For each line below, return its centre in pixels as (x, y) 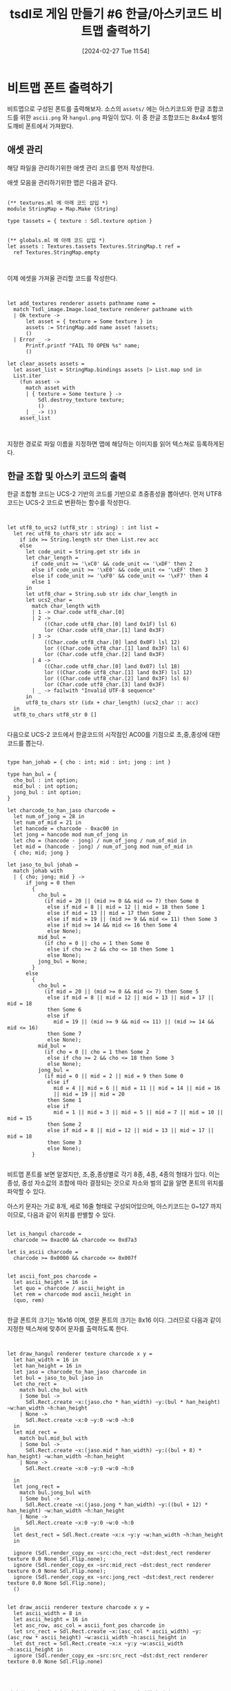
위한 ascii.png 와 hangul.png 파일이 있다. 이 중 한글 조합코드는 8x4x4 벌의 (121, 117)
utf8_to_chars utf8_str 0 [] (55, 715)
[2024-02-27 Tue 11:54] (116, 51)
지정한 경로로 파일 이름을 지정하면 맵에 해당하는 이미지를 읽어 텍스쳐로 (101, 444)
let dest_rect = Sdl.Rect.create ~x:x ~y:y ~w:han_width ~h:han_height (119, 1535)
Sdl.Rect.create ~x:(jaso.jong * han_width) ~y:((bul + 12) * (117, 1505)
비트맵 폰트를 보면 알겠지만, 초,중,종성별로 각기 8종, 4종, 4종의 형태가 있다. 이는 (114, 1174)
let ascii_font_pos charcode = (52, 1276)
